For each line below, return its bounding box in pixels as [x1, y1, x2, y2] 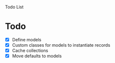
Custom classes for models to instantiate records [12, 42, 111, 48]
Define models [12, 37, 42, 42]
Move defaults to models [12, 53, 62, 59]
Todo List [5, 4, 24, 10]
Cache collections [12, 48, 49, 53]
